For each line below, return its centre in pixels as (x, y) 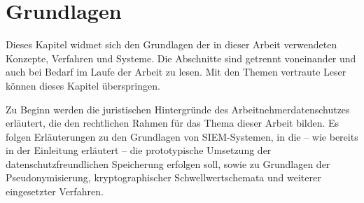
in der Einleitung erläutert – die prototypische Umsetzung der (139, 150)
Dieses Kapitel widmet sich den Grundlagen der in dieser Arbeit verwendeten (171, 44)
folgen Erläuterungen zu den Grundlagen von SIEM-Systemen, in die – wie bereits (182, 136)
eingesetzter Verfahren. (55, 191)
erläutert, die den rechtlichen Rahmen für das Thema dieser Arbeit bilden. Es (173, 123)
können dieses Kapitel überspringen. (83, 85)
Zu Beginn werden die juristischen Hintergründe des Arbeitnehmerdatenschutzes (178, 109)
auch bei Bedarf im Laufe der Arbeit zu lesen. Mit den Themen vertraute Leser (176, 72)
